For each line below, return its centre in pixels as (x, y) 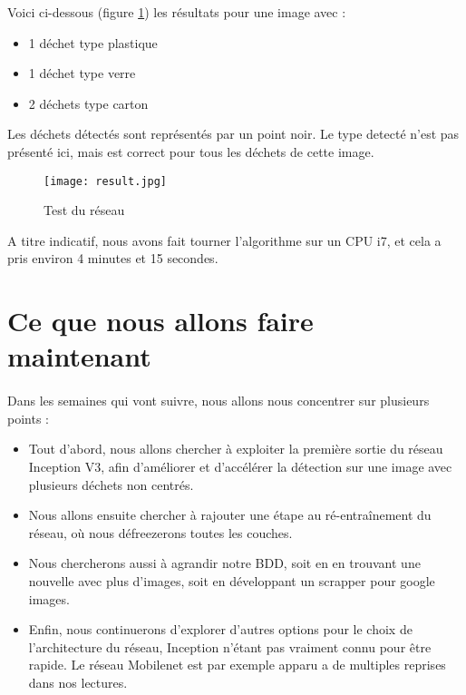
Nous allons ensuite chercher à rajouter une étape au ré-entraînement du (230, 515)
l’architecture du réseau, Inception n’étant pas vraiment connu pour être (230, 646)
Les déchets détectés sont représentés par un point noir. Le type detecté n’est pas (233, 134)
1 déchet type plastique (93, 42)
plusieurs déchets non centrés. (111, 484)
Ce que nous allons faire (160, 321)
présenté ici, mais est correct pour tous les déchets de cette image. (191, 151)
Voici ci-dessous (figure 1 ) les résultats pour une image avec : (177, 12)
